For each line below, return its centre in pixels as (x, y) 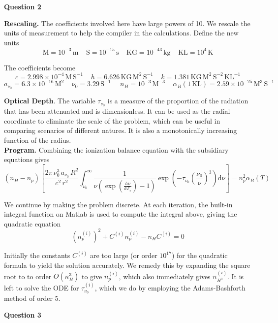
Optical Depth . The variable (50, 101)
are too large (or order (124, 255)
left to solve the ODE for (42, 288)
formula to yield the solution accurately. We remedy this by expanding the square (127, 265)
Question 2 (23, 6)
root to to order (28, 276)
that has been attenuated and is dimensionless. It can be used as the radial (117, 111)
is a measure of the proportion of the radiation (178, 101)
